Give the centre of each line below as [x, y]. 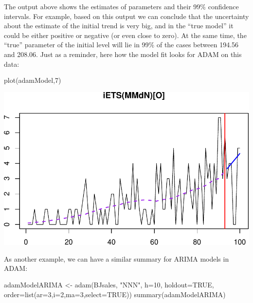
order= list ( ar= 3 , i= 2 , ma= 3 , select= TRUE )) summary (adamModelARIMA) [115, 294]
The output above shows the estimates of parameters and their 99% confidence [121, 6]
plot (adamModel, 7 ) [33, 80]
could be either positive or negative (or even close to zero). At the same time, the [125, 35]
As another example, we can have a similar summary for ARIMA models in [117, 258]
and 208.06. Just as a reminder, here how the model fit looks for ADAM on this [123, 54]
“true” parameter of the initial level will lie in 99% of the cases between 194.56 [121, 45]
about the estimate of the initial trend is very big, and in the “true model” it [119, 26]
